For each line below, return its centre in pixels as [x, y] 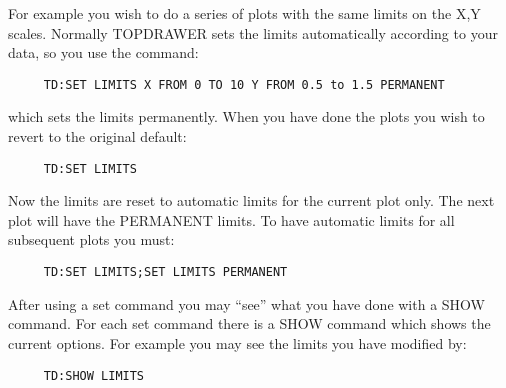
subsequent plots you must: [91, 239]
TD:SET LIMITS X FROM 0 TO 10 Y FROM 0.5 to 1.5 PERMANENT [244, 84]
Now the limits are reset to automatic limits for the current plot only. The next [251, 200]
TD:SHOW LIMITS [94, 375]
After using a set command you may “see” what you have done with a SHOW [246, 303]
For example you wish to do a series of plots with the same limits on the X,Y [244, 13]
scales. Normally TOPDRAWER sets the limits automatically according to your [253, 32]
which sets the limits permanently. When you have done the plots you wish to [246, 116]
